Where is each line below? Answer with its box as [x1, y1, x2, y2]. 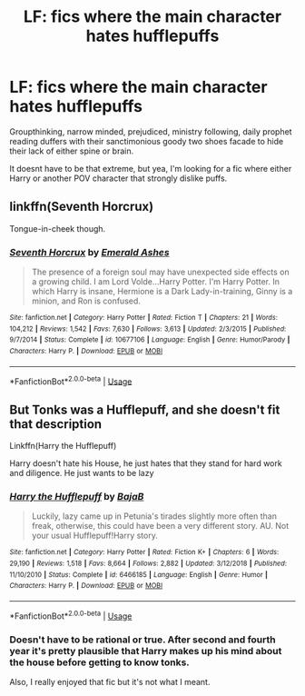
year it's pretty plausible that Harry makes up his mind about [9, 644, 282, 657]
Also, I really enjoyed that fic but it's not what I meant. [9, 677, 211, 688]
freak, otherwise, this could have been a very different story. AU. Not [31, 521, 290, 532]
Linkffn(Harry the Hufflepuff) [9, 441, 117, 452]
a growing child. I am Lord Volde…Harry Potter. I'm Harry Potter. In [31, 276, 280, 287]
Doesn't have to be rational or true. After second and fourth [9, 633, 277, 646]
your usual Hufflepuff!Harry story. [31, 530, 159, 542]
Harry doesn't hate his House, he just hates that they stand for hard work [9, 458, 283, 469]
